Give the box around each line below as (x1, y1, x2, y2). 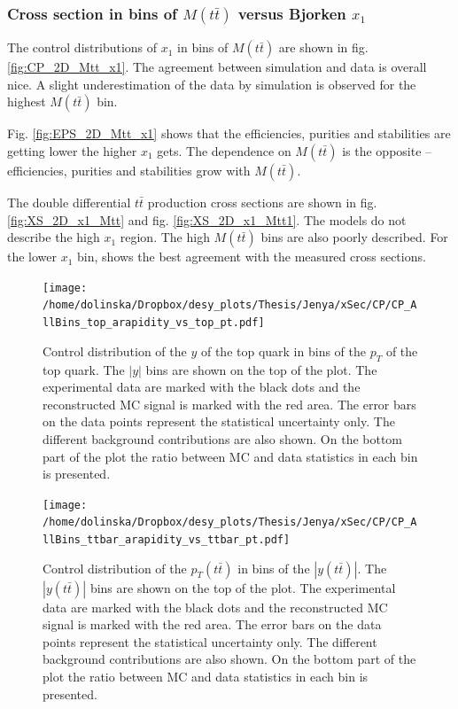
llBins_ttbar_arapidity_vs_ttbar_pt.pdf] (43, 534, 291, 547)
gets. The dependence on (157, 142, 291, 160)
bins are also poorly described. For (260, 228, 448, 246)
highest (7, 92, 46, 111)
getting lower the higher (7, 142, 137, 160)
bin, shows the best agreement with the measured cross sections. (77, 247, 426, 266)
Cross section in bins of (7, 2, 177, 24)
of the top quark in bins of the (200, 341, 366, 360)
